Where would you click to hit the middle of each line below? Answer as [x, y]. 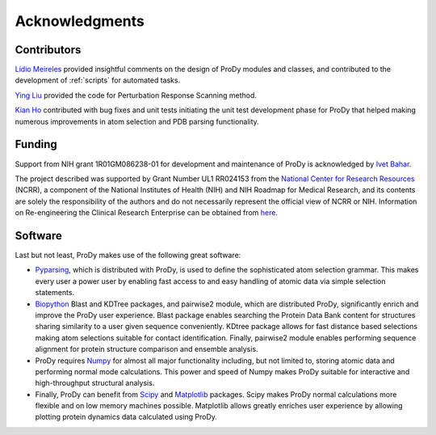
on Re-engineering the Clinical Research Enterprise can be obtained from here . [147, 213]
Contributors [48, 50]
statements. [55, 293]
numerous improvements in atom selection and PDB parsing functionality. [137, 121]
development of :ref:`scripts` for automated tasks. [98, 80]
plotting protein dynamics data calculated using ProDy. [126, 417]
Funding [36, 144]
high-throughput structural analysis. [95, 383]
